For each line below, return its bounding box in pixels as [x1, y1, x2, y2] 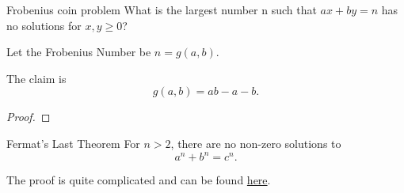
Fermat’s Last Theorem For [6, 134, 140, 151]
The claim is [6, 70, 67, 86]
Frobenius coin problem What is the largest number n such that [6, 2, 317, 17]
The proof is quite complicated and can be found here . [6, 172, 271, 188]
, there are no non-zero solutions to [170, 134, 341, 151]
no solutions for [6, 17, 82, 33]
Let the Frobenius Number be [6, 44, 151, 60]
